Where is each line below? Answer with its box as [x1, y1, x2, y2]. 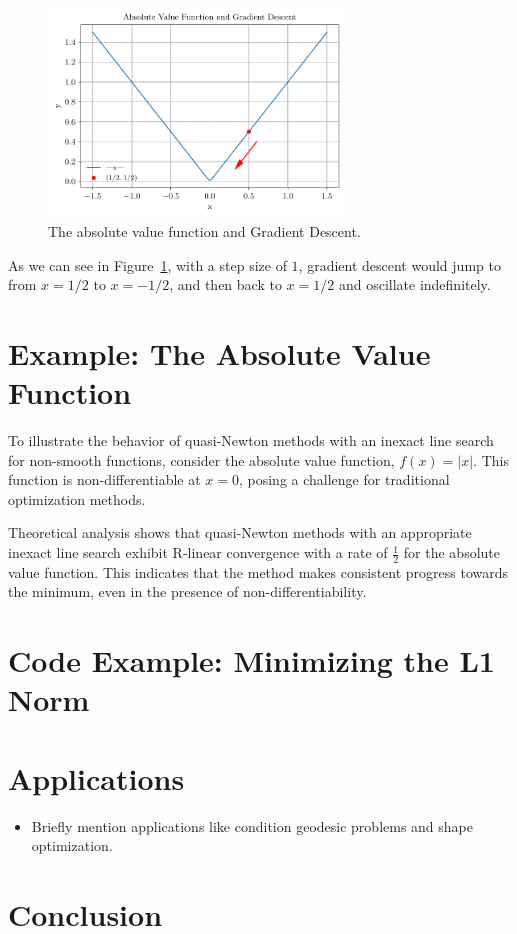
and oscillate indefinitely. [338, 274, 491, 295]
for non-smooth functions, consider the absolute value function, [8, 449, 395, 470]
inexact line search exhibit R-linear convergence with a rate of [8, 542, 388, 563]
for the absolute [403, 542, 500, 563]
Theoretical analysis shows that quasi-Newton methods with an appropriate [8, 522, 472, 543]
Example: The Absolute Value [8, 332, 431, 373]
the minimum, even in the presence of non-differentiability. [8, 581, 367, 602]
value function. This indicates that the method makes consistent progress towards [8, 561, 509, 582]
